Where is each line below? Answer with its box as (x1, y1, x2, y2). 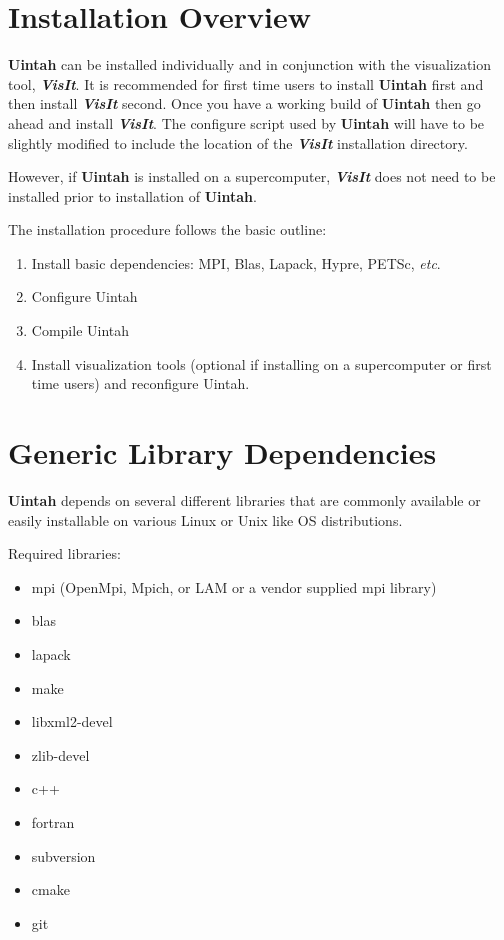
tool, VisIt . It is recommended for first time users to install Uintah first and (8, 73, 484, 94)
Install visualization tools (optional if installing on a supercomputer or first (31, 353, 492, 374)
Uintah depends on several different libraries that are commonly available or (8, 489, 481, 510)
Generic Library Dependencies (8, 432, 437, 473)
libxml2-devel (31, 711, 113, 732)
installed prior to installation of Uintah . (8, 185, 257, 206)
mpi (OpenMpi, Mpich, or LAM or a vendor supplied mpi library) (31, 576, 437, 597)
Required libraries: (8, 543, 121, 564)
